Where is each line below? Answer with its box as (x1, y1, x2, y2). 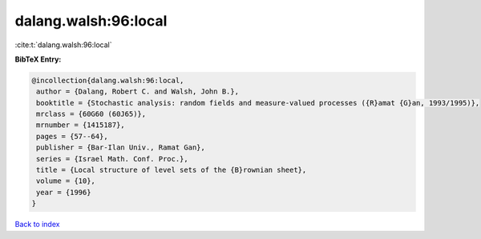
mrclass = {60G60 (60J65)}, (36, 110, 147, 119)
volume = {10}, (36, 177, 96, 185)
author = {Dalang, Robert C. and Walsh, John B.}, (36, 87, 240, 96)
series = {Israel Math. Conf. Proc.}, (36, 154, 188, 163)
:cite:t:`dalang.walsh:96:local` (14, 40, 112, 50)
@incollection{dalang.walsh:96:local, (31, 76, 184, 85)
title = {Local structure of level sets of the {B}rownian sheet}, (36, 165, 307, 175)
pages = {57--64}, (36, 132, 108, 141)
